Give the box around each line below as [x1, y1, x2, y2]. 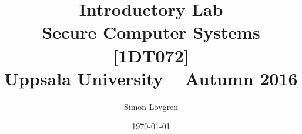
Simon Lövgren [123, 100, 179, 112]
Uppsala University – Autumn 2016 [4, 66, 298, 90]
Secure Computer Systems [42, 20, 260, 44]
